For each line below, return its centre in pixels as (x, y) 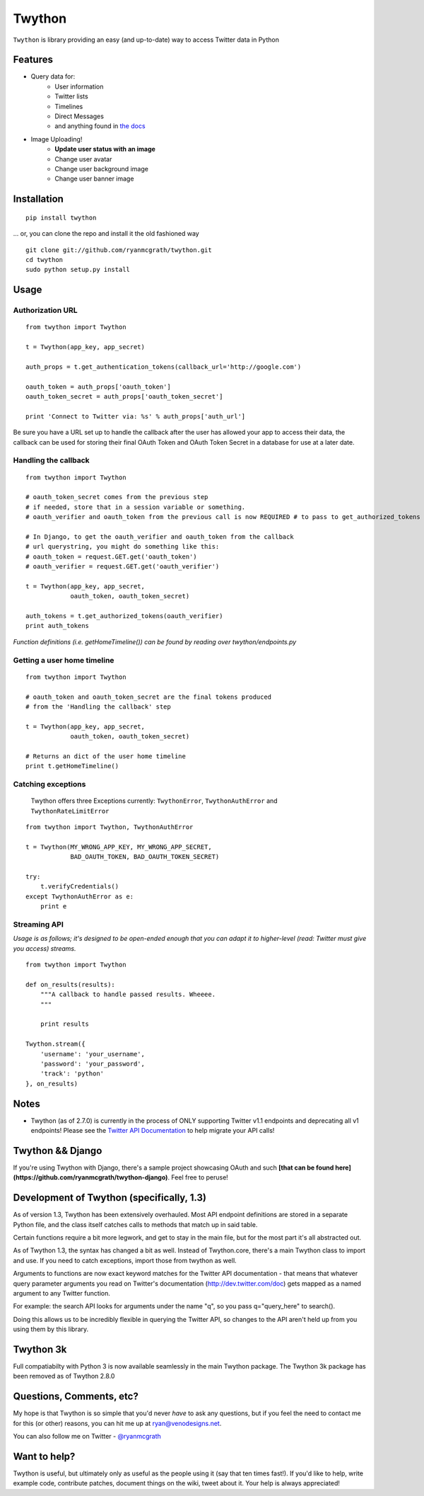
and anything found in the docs (100, 126)
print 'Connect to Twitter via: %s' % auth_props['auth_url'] (136, 416)
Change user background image (101, 169)
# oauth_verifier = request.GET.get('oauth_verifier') (123, 567)
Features (33, 60)
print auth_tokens (58, 626)
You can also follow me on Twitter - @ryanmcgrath (87, 1437)
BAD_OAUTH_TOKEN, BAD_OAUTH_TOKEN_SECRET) (145, 857)
